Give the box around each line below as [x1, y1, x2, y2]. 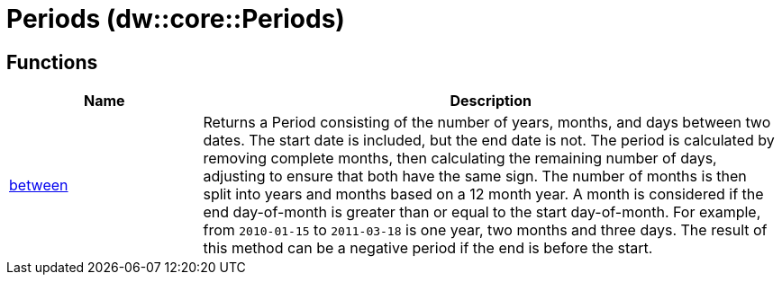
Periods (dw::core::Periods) [6, 4, 345, 34]
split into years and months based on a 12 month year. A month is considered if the [203, 185, 764, 204]
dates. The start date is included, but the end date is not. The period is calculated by [203, 131, 775, 150]
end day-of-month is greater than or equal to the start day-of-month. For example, [203, 203, 761, 222]
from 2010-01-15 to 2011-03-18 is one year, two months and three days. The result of [203, 221, 768, 240]
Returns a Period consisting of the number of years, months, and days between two [203, 113, 771, 132]
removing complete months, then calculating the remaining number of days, [203, 149, 717, 168]
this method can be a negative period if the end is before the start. [203, 239, 653, 258]
